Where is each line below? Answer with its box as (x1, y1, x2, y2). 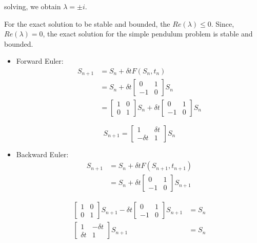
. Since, (211, 18, 234, 29)
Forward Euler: (16, 55, 64, 66)
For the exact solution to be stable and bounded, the (4, 18, 170, 29)
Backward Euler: (16, 148, 69, 159)
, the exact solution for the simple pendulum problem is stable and (43, 28, 253, 39)
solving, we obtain (4, 1, 61, 11)
